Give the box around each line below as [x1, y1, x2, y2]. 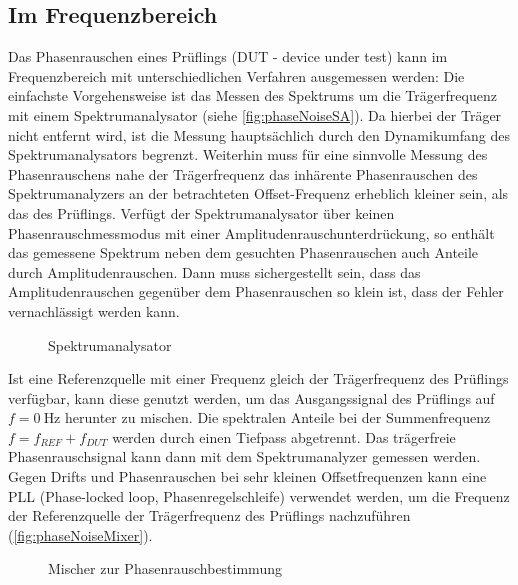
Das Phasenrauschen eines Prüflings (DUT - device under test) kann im [8, 46, 448, 67]
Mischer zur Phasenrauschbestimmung [48, 558, 282, 579]
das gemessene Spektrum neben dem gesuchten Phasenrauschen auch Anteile [8, 242, 479, 263]
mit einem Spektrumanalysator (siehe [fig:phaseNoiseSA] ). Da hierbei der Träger [8, 104, 502, 125]
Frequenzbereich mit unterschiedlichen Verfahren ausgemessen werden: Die [8, 65, 465, 86]
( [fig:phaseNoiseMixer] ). [8, 524, 153, 545]
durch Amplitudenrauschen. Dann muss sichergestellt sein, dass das [8, 261, 421, 282]
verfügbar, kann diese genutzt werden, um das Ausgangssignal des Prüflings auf [8, 387, 495, 408]
